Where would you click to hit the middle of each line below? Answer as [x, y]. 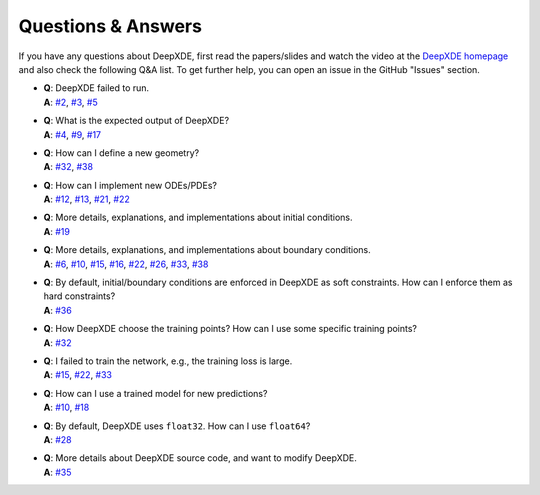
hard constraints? [79, 296]
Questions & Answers [110, 26]
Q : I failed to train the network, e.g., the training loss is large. [168, 361]
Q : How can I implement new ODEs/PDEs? [130, 185]
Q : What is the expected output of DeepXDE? [136, 121]
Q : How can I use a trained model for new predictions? [155, 393]
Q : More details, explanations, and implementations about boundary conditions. [207, 250]
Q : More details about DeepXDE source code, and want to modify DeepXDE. [200, 458]
